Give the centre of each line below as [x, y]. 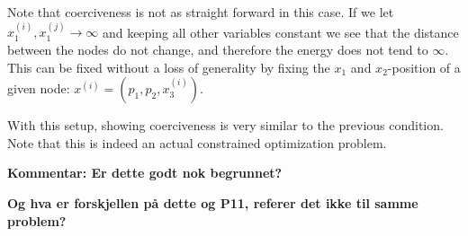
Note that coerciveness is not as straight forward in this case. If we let [201, 12]
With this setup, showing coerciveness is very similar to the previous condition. [225, 125]
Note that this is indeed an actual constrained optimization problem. [197, 142]
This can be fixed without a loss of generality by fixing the [169, 67]
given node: [39, 88]
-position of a [424, 67]
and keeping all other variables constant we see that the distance [280, 32]
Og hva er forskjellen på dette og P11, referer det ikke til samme [213, 202]
